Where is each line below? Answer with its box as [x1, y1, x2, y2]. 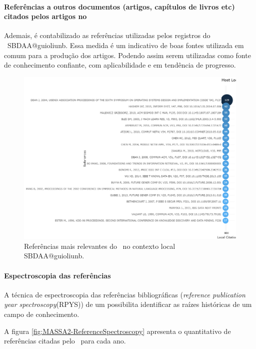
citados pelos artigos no [4, 11, 87, 22]
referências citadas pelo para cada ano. [4, 335, 126, 346]
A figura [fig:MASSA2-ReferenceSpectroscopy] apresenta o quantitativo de [4, 325, 231, 336]
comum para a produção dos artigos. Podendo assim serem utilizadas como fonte [4, 50, 251, 60]
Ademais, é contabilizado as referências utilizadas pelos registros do [4, 30, 210, 41]
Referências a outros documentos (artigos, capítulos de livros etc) [4, 1, 235, 12]
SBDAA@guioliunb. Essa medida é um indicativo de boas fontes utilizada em [7, 40, 244, 50]
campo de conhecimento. [4, 308, 79, 319]
